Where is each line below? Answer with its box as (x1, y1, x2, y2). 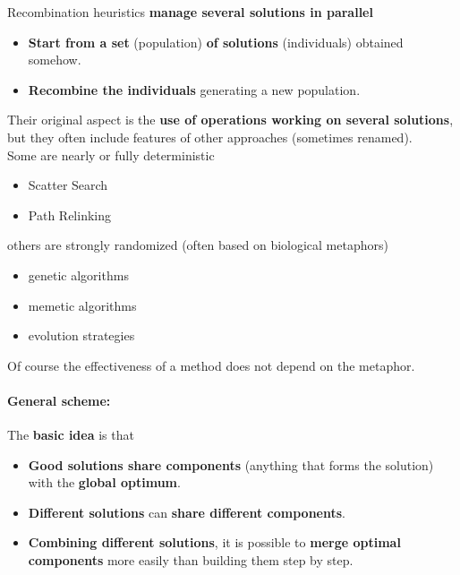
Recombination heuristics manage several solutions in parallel (7, 3, 373, 21)
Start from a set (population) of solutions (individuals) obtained (28, 32, 404, 51)
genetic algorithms (28, 265, 129, 284)
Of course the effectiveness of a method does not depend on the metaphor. (7, 356, 415, 374)
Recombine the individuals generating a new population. (28, 80, 361, 99)
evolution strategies (28, 326, 135, 345)
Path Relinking (28, 205, 111, 224)
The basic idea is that (7, 425, 134, 444)
